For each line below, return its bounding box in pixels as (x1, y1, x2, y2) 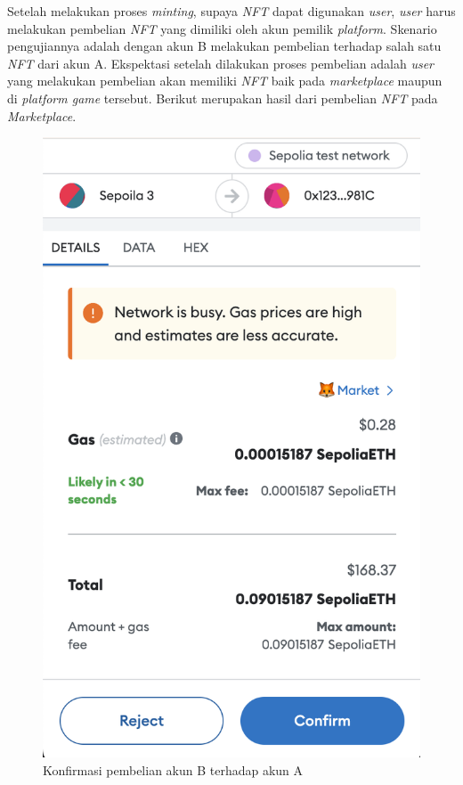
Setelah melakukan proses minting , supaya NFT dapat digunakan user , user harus (7, 2, 456, 20)
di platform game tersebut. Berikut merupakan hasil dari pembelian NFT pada (7, 88, 438, 107)
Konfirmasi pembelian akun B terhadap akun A (43, 760, 304, 779)
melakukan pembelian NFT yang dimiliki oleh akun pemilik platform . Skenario (7, 19, 437, 37)
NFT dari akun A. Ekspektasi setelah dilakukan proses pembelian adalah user (7, 53, 434, 72)
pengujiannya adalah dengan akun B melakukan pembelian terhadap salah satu (7, 37, 442, 55)
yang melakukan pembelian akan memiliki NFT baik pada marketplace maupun (7, 71, 443, 90)
